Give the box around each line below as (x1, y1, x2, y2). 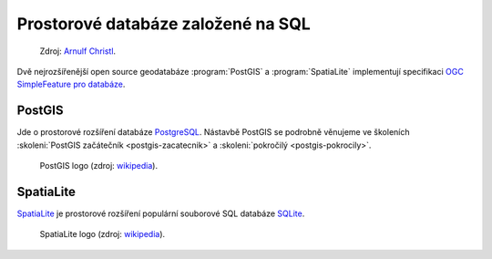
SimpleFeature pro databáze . (16, 78, 126, 90)
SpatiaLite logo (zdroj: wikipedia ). (39, 229, 166, 240)
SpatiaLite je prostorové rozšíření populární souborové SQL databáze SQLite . (16, 208, 305, 219)
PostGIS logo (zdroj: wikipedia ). (39, 161, 159, 171)
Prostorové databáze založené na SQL (16, 14, 311, 34)
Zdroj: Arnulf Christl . (39, 46, 117, 57)
